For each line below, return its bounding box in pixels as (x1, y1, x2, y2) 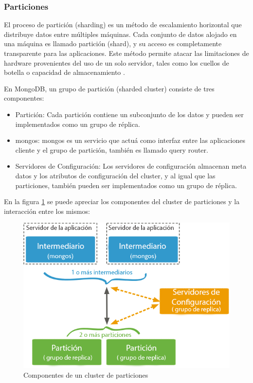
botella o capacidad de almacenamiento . (4, 67, 125, 77)
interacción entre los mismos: (4, 206, 90, 216)
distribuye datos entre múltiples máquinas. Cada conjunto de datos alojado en (4, 29, 237, 39)
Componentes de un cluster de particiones (23, 369, 148, 380)
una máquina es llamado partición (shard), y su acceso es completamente (4, 38, 222, 49)
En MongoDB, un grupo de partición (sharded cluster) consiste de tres (4, 83, 215, 93)
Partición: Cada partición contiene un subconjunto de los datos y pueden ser (15, 109, 244, 119)
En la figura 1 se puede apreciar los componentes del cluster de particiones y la (4, 196, 240, 207)
